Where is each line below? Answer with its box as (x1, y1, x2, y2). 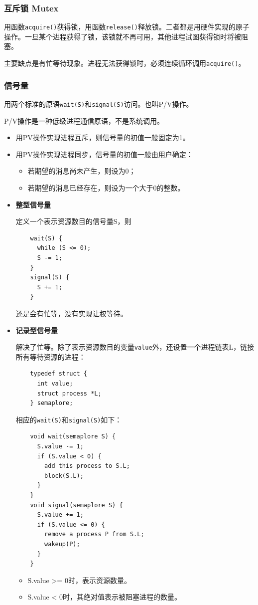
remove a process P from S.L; (44, 531, 144, 538)
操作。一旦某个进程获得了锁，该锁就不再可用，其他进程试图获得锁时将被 (4, 31, 241, 41)
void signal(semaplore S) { (30, 501, 123, 509)
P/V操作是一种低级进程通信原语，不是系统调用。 (4, 115, 164, 126)
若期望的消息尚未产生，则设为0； (27, 166, 136, 176)
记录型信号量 (15, 325, 58, 335)
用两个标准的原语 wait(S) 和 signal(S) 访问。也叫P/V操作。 (4, 98, 193, 109)
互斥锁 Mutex (4, 1, 59, 14)
